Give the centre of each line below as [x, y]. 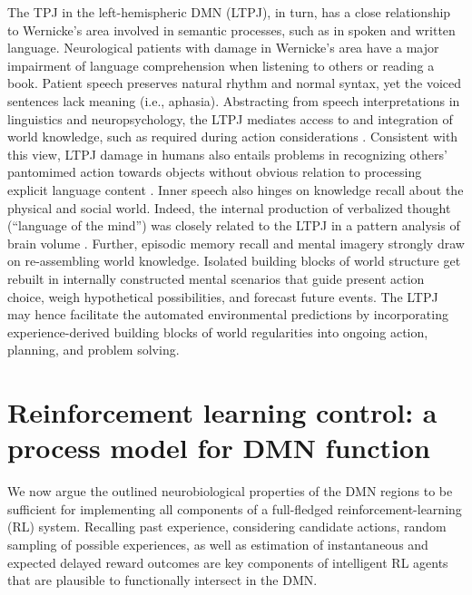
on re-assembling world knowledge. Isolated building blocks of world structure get [234, 261]
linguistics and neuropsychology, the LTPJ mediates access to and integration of [230, 118]
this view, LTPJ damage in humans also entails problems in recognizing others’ [227, 154]
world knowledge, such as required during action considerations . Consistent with [233, 137]
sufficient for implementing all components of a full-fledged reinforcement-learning [235, 508]
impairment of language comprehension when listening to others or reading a [221, 65]
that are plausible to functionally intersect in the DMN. [162, 580]
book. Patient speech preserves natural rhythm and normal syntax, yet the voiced [235, 83]
